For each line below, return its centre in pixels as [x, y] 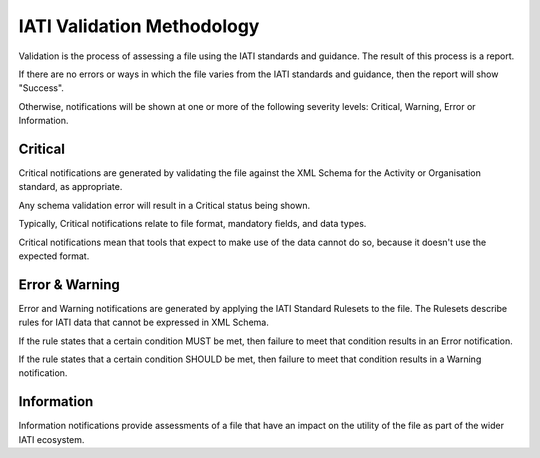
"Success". [41, 88]
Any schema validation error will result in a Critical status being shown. [164, 205]
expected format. [54, 256]
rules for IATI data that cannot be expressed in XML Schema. [143, 322]
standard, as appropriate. [70, 187]
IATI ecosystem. [51, 439]
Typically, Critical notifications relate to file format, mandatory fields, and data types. [192, 224]
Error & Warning [69, 284]
